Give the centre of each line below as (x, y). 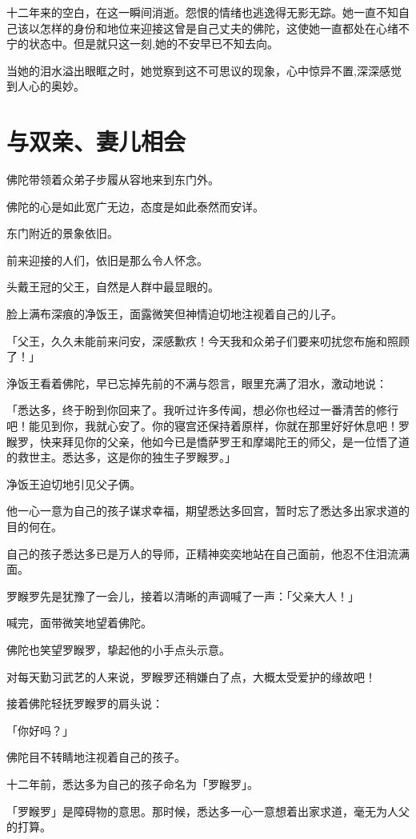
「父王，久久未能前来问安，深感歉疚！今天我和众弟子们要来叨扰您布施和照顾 (208, 340)
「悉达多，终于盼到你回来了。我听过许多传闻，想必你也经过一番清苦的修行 (202, 410)
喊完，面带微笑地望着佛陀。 (79, 623)
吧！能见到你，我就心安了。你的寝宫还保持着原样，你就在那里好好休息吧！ (202, 426)
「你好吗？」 (40, 730)
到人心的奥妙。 (46, 86)
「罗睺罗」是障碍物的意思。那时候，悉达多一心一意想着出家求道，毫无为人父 (208, 811)
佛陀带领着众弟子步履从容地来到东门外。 (113, 180)
